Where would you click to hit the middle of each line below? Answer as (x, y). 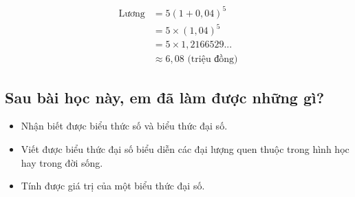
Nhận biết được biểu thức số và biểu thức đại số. (124, 126)
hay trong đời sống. (62, 162)
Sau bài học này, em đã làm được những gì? (165, 97)
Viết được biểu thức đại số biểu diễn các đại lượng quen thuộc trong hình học (185, 148)
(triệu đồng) (213, 60)
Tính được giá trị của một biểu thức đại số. (113, 186)
